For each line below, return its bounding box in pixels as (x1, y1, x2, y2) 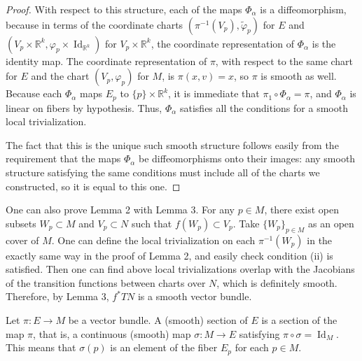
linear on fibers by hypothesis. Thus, (6, 100, 162, 115)
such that (132, 215, 172, 230)
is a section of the (261, 312, 337, 327)
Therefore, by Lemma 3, (6, 289, 109, 304)
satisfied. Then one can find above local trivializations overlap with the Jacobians (6, 262, 355, 276)
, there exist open (264, 202, 340, 217)
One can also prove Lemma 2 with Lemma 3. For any (6, 202, 235, 217)
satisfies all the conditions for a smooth (179, 100, 348, 115)
